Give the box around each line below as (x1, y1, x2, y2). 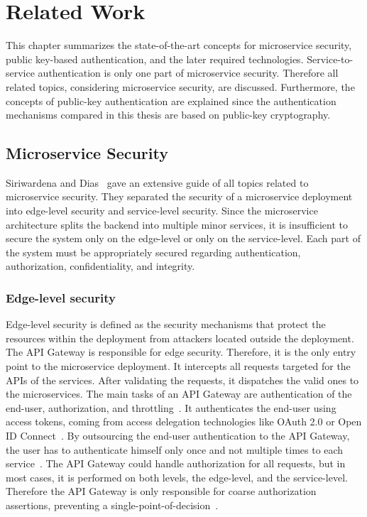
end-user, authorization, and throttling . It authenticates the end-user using (6, 400, 336, 415)
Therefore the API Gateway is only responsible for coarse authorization (6, 484, 317, 499)
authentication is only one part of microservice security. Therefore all (38, 65, 339, 80)
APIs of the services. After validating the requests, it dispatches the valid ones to (6, 372, 359, 387)
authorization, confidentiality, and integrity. (6, 258, 195, 273)
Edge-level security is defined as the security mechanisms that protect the (6, 317, 326, 332)
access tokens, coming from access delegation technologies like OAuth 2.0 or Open (6, 414, 362, 429)
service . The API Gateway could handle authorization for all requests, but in (6, 456, 346, 471)
